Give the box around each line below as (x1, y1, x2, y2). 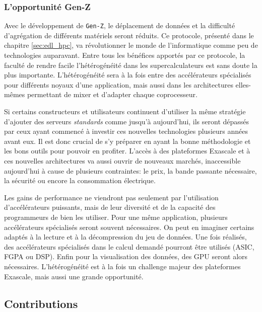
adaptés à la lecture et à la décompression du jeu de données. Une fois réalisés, (4, 231, 247, 242)
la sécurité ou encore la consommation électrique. (4, 175, 156, 186)
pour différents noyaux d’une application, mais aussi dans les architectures (4, 79, 233, 90)
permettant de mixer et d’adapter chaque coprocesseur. (27, 89, 198, 100)
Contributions (4, 295, 78, 311)
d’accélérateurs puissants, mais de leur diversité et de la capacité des (4, 202, 216, 212)
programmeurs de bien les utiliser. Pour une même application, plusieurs (4, 211, 228, 222)
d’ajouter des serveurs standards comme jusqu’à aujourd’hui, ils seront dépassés (4, 116, 249, 126)
